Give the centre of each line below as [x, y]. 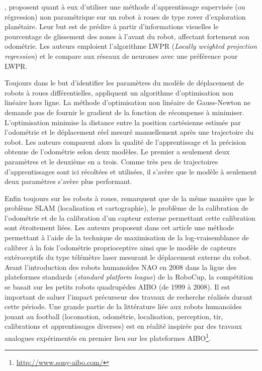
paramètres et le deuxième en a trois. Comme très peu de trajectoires [111, 161]
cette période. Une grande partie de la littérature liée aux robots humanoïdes [123, 306]
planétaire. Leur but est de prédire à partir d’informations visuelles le [112, 26]
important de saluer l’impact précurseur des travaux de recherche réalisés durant [129, 296]
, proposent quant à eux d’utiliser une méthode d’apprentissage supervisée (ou [125, 7]
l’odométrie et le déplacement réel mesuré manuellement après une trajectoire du [129, 132]
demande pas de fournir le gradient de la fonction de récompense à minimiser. [124, 112]
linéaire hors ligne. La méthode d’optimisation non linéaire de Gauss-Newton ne [128, 102]
